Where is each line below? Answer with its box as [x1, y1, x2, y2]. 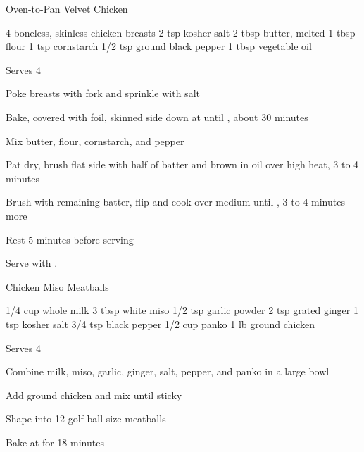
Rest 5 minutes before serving [6, 232, 134, 246]
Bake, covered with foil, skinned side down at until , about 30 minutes [6, 109, 308, 124]
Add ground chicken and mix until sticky [6, 387, 182, 402]
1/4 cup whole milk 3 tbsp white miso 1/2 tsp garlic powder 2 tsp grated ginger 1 [6, 303, 358, 318]
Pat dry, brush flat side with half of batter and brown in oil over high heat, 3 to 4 [6, 157, 359, 172]
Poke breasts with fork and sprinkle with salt [6, 86, 200, 101]
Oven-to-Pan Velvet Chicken [6, 1, 128, 15]
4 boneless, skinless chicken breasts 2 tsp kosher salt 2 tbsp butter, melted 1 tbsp [6, 25, 356, 39]
